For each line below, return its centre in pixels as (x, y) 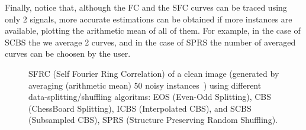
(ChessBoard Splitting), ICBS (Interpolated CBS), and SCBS (140, 108)
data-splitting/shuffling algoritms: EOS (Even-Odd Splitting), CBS (150, 97)
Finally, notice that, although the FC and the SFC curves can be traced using (146, 7)
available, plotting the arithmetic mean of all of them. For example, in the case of (153, 30)
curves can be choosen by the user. (68, 53)
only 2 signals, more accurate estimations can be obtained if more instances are (149, 19)
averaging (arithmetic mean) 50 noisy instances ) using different (145, 85)
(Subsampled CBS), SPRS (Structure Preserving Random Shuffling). (153, 120)
